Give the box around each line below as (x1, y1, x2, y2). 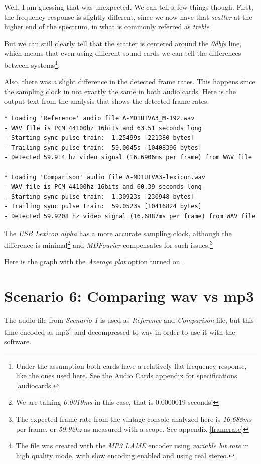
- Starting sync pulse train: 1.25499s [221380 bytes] (4, 134, 195, 142)
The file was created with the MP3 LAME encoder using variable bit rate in (16, 440, 249, 451)
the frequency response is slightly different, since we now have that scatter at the (4, 11, 252, 22)
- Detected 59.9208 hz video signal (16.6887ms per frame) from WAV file (4, 212, 256, 220)
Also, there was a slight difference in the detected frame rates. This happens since (4, 76, 255, 87)
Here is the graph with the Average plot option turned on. (4, 256, 182, 267)
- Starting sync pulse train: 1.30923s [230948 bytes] (4, 193, 195, 200)
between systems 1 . (4, 58, 60, 70)
